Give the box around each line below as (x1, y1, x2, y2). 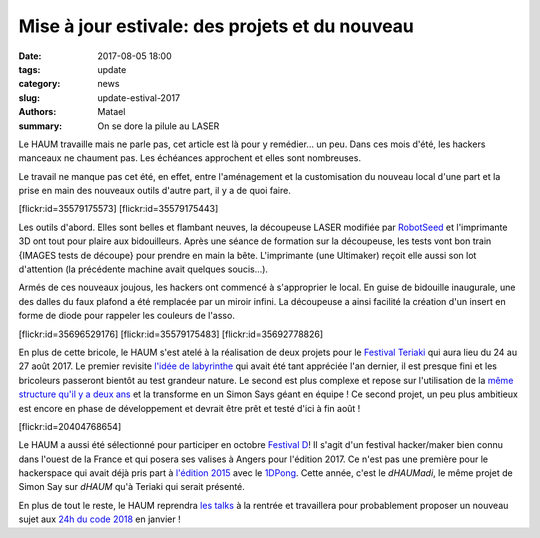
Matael (97, 106, 126, 118)
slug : (18, 91, 40, 104)
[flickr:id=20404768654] (18, 420, 122, 432)
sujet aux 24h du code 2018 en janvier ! (18, 513, 181, 525)
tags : (18, 63, 41, 75)
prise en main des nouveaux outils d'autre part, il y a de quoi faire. (18, 185, 292, 197)
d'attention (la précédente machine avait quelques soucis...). (18, 263, 269, 275)
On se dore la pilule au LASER (97, 120, 220, 132)
